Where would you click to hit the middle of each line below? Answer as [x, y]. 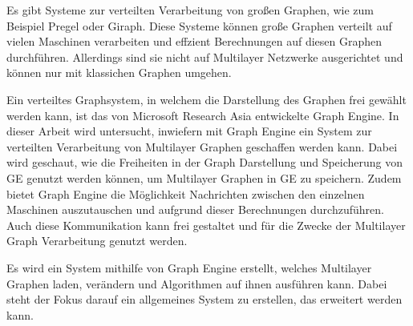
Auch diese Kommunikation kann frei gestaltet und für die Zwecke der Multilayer [206, 225]
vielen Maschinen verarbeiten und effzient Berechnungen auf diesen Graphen [194, 41]
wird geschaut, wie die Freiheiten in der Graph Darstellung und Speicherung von [205, 162]
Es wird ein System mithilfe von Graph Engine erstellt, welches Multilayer [189, 267]
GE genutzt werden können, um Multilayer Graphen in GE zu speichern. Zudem [204, 177]
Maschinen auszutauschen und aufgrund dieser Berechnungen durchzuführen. [195, 209]
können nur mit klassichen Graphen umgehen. [119, 72]
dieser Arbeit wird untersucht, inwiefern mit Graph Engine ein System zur [189, 131]
